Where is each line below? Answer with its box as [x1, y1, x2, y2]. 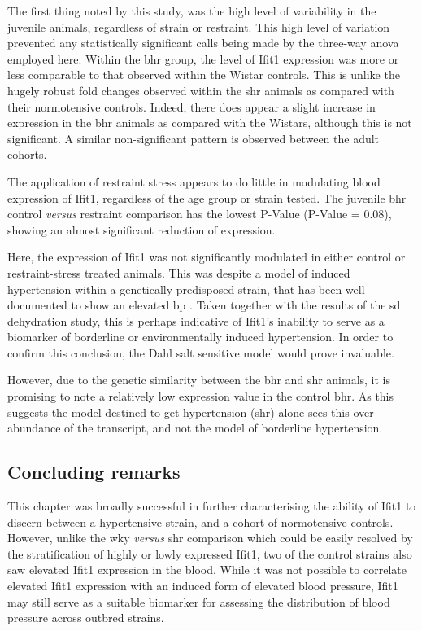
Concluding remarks [7, 459, 181, 484]
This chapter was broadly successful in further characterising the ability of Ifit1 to [7, 497, 416, 515]
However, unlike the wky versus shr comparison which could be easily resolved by [7, 529, 413, 546]
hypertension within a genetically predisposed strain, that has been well [7, 280, 365, 297]
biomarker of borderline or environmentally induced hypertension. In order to [7, 328, 394, 345]
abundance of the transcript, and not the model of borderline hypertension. [7, 419, 383, 436]
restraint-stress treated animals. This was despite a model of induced [7, 264, 350, 281]
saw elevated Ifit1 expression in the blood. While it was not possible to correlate [7, 561, 407, 578]
